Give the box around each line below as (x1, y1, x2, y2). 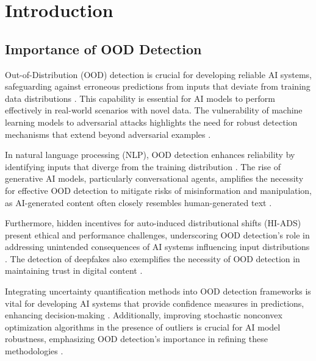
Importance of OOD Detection (5, 39, 202, 58)
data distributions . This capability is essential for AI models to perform (5, 91, 275, 104)
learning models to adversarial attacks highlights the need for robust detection (5, 115, 298, 128)
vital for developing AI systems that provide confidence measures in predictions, (5, 296, 304, 309)
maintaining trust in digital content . (5, 264, 143, 277)
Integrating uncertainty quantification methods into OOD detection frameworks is (5, 285, 311, 298)
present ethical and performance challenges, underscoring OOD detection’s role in (5, 228, 310, 241)
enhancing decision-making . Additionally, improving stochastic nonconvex (5, 309, 282, 321)
